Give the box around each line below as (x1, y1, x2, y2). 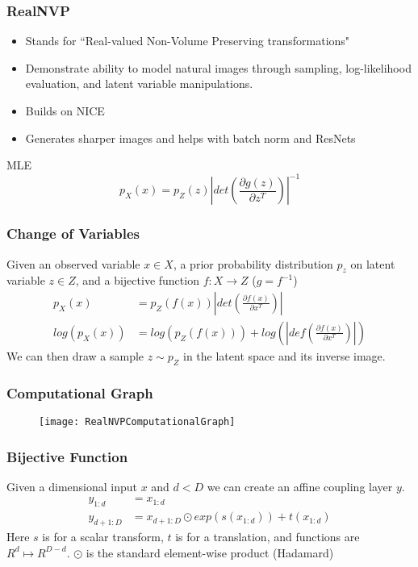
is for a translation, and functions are (175, 528, 360, 545)
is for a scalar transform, (42, 528, 164, 545)
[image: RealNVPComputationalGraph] (39, 415, 236, 427)
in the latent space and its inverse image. (183, 347, 386, 364)
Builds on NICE (25, 102, 105, 119)
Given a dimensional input (6, 477, 137, 494)
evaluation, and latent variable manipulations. (25, 75, 253, 92)
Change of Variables (6, 223, 140, 244)
